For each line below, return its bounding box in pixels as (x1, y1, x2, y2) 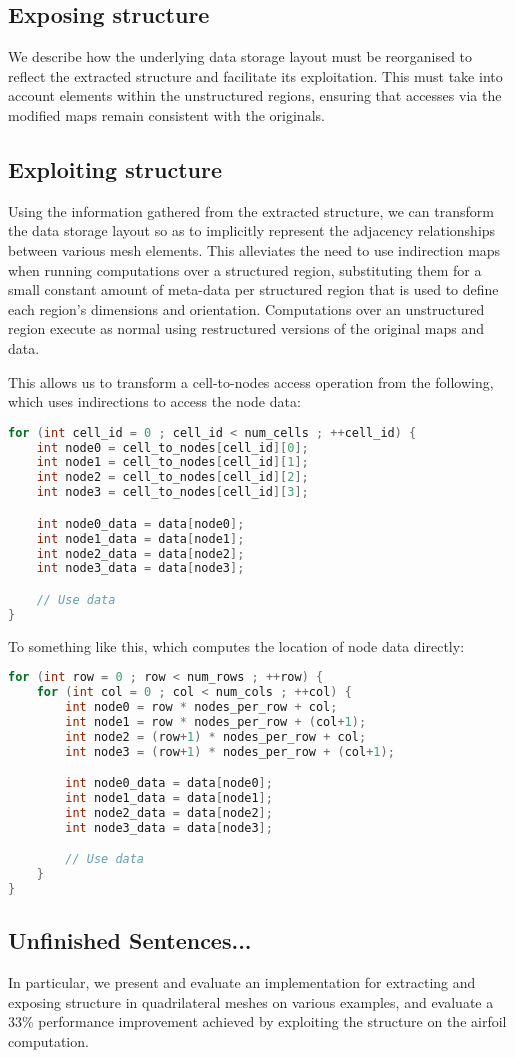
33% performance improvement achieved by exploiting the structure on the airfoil (8, 1011, 507, 1032)
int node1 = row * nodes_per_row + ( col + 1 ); (65, 714, 367, 729)
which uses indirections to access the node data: (8, 391, 301, 412)
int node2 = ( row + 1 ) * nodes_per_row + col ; (65, 729, 367, 744)
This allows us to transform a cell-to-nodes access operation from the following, (8, 371, 494, 392)
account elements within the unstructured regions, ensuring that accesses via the (8, 85, 502, 106)
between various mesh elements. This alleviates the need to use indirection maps (8, 239, 501, 260)
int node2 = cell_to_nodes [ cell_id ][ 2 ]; (36, 470, 309, 485)
